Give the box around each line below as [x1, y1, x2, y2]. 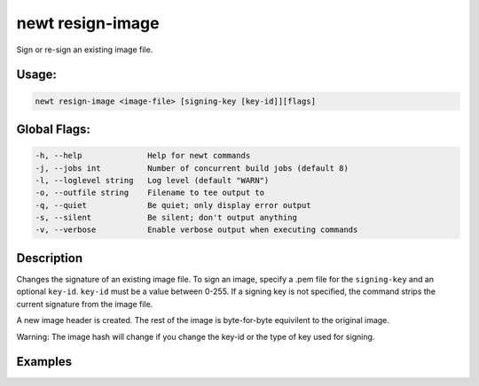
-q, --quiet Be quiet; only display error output [35, 200, 311, 210]
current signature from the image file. [16, 298, 153, 309]
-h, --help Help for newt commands [35, 151, 251, 161]
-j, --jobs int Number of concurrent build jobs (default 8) [35, 163, 349, 173]
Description [16, 251, 83, 266]
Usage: [16, 67, 58, 82]
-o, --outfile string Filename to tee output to [35, 188, 265, 198]
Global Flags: [16, 121, 90, 136]
